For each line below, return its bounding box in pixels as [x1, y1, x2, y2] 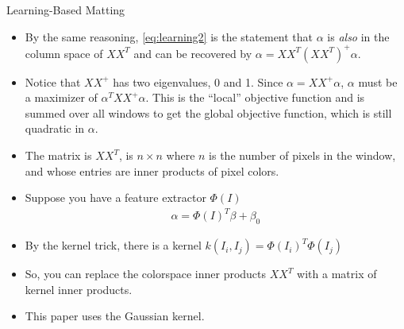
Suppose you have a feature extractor [25, 189, 206, 206]
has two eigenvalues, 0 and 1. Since [113, 73, 283, 90]
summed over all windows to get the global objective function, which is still [25, 104, 392, 121]
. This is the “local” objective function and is [145, 89, 365, 106]
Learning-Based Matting [6, 2, 125, 17]
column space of [25, 45, 103, 61]
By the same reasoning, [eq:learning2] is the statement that [25, 28, 314, 45]
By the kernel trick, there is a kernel [25, 237, 202, 254]
